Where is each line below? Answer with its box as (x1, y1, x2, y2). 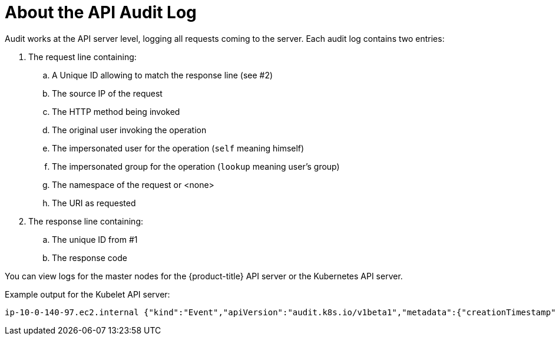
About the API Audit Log (5, 2, 197, 22)
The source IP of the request (52, 88, 163, 98)
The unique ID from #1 (52, 234, 138, 245)
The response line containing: (28, 216, 144, 226)
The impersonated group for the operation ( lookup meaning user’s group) (52, 161, 340, 171)
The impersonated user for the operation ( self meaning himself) (52, 143, 305, 153)
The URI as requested (52, 197, 136, 208)
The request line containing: (28, 51, 137, 62)
